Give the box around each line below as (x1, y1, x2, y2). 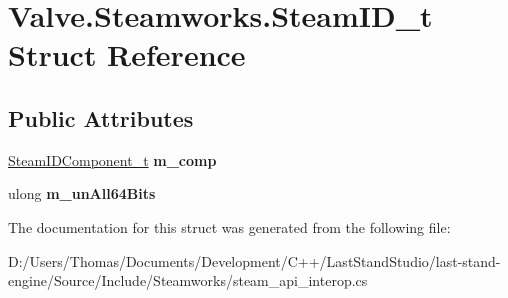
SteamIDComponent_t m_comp (8, 149, 217, 170)
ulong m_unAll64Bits (8, 183, 156, 204)
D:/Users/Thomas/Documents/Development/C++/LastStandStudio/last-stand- (8, 250, 501, 271)
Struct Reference (8, 34, 246, 75)
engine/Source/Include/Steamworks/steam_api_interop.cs (8, 270, 368, 291)
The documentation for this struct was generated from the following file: (8, 216, 451, 237)
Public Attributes (8, 102, 194, 133)
